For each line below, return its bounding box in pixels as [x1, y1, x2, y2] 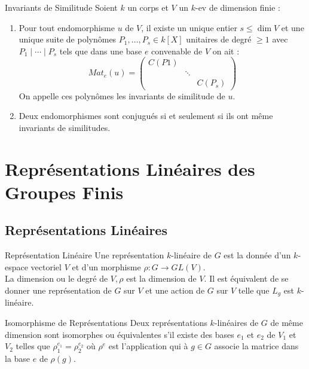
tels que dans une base [59, 44, 142, 57]
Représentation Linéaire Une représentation [5, 249, 164, 261]
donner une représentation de [5, 283, 112, 296]
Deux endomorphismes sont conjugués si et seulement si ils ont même [19, 109, 273, 122]
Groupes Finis [5, 179, 124, 204]
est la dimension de [126, 272, 197, 285]
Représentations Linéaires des [5, 156, 255, 181]
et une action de [145, 283, 205, 296]
